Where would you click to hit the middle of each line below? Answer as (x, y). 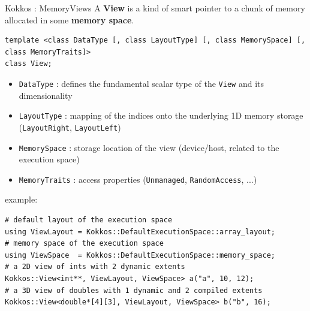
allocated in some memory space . (70, 19)
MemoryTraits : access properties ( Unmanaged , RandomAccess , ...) (138, 179)
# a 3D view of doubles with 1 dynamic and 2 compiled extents (134, 290)
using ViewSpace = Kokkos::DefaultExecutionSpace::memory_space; (140, 255)
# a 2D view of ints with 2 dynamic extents (95, 267)
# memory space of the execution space (84, 244)
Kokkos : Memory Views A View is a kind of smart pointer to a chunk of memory (155, 8)
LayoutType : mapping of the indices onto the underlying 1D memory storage (161, 115)
